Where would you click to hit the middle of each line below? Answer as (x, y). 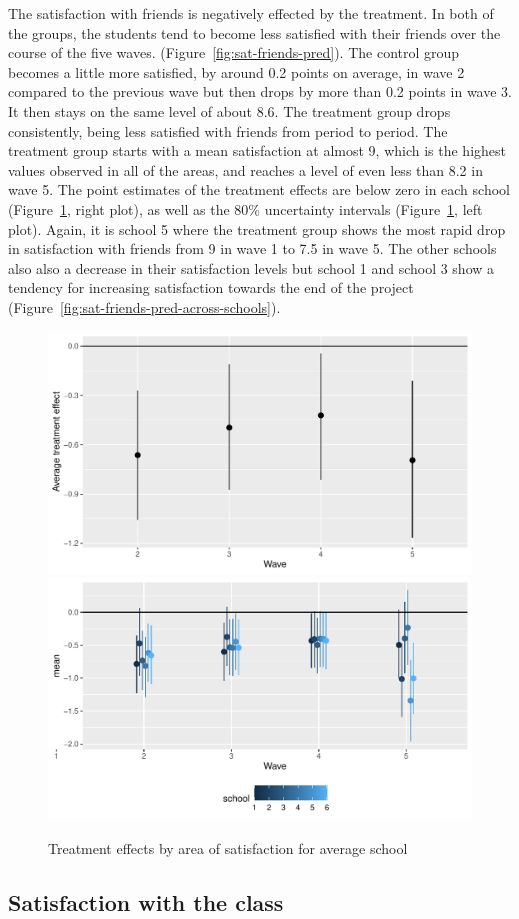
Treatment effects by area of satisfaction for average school (228, 848)
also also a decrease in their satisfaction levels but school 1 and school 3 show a (251, 267)
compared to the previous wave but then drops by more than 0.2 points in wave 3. (260, 91)
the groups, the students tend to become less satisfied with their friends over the (254, 32)
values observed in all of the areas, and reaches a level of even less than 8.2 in (245, 169)
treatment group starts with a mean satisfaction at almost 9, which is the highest (257, 150)
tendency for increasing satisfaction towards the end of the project (211, 287)
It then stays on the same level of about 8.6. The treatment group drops (229, 110)
